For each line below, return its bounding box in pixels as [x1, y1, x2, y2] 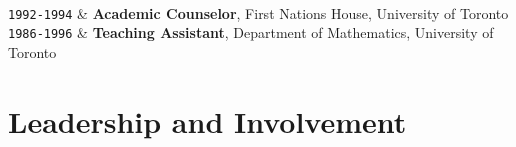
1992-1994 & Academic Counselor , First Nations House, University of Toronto [8, 2, 509, 23]
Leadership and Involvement [8, 100, 407, 141]
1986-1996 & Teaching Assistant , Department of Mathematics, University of [8, 22, 494, 43]
